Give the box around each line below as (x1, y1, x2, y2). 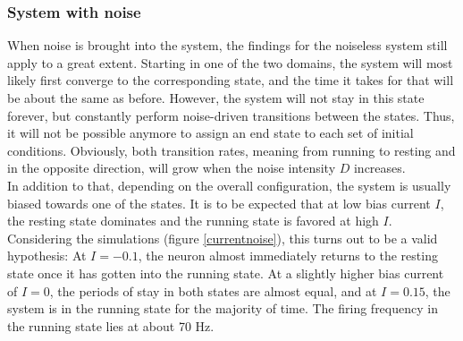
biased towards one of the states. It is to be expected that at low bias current (7, 193, 431, 212)
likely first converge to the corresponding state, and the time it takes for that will (7, 71, 454, 90)
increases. (353, 158, 406, 177)
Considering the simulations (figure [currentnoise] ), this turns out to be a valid (7, 228, 438, 247)
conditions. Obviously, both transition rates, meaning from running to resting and (7, 141, 456, 159)
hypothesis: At (7, 246, 87, 265)
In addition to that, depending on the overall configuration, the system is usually (7, 175, 451, 194)
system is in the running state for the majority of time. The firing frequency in (7, 299, 438, 318)
